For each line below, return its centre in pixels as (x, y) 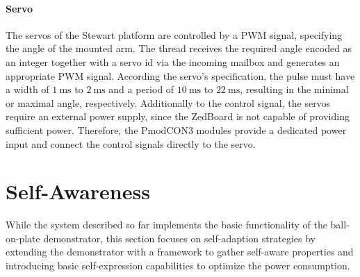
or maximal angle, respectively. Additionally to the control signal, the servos (168, 102)
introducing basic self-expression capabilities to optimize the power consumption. (178, 266)
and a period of (141, 89)
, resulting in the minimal (294, 89)
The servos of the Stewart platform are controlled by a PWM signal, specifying (174, 34)
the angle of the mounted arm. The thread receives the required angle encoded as (179, 48)
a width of (27, 89)
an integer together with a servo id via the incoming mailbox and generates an (173, 61)
